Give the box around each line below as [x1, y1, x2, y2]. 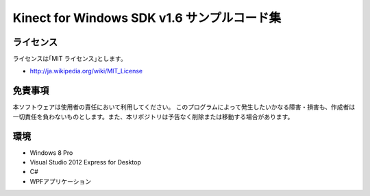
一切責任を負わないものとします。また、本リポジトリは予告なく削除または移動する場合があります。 [12, 112, 294, 121]
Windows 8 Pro [29, 148, 73, 157]
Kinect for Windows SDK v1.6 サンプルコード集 [12, 10, 281, 25]
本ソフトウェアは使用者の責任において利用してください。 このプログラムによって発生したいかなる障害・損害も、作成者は [12, 103, 356, 111]
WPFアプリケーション [29, 177, 92, 185]
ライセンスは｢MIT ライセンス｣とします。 [12, 55, 127, 63]
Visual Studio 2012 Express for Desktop [29, 158, 142, 167]
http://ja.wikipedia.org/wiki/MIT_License [29, 67, 143, 75]
